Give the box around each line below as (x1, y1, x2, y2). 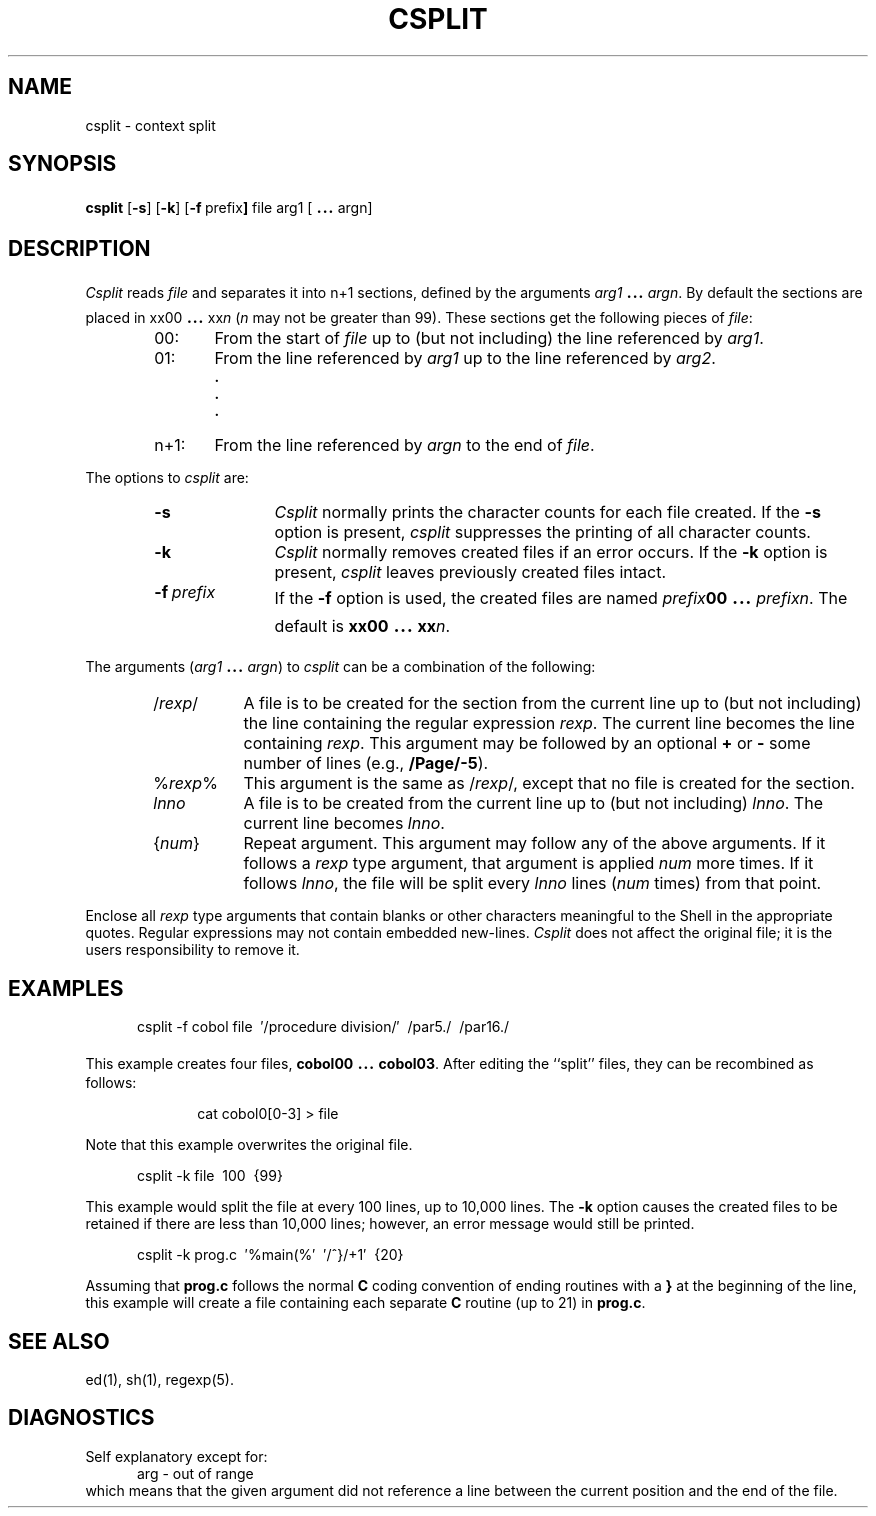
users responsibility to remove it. (85, 941, 300, 959)
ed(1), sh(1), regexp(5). (85, 1370, 234, 1388)
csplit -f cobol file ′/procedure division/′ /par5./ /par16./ (137, 1018, 510, 1036)
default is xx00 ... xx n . (274, 610, 451, 639)
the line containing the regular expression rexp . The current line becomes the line (243, 713, 855, 734)
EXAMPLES (8, 975, 124, 1001)
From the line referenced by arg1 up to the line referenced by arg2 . (214, 348, 716, 369)
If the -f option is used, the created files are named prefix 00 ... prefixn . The (274, 582, 848, 611)
